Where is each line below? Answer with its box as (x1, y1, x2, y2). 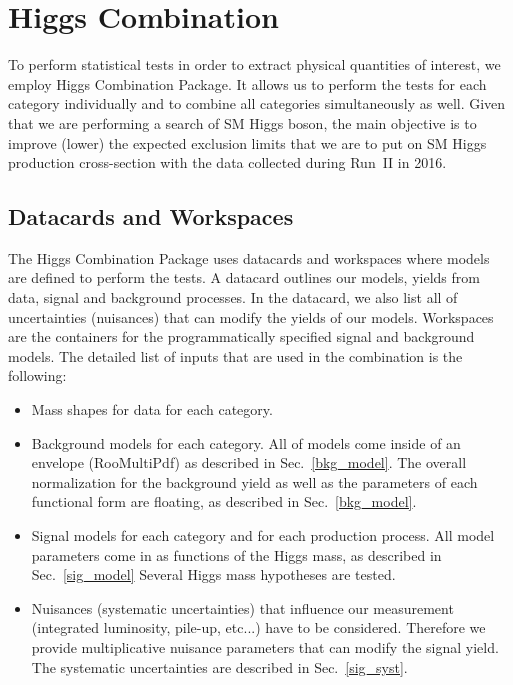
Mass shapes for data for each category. (31, 399, 273, 420)
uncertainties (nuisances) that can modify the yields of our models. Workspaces (8, 306, 494, 327)
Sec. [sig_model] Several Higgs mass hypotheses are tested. (31, 564, 396, 585)
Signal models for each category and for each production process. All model (31, 525, 495, 546)
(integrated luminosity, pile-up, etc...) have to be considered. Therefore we (31, 617, 486, 638)
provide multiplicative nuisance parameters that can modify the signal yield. (31, 636, 499, 657)
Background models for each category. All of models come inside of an (31, 432, 461, 453)
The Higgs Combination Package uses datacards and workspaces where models (8, 247, 490, 268)
